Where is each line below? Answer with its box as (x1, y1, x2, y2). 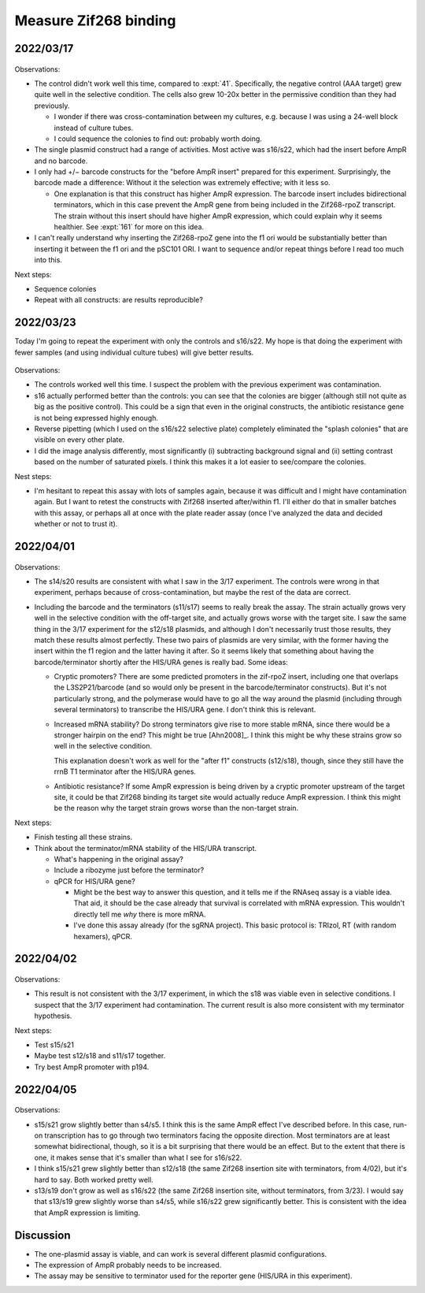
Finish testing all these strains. (34, 832, 133, 842)
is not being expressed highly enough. (34, 413, 159, 422)
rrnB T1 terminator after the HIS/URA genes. (54, 767, 197, 776)
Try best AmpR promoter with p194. (34, 1062, 150, 1072)
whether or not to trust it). (34, 519, 118, 529)
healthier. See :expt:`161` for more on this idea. (54, 222, 205, 232)
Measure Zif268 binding (14, 12, 176, 29)
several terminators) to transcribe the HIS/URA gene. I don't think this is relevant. (54, 705, 316, 715)
